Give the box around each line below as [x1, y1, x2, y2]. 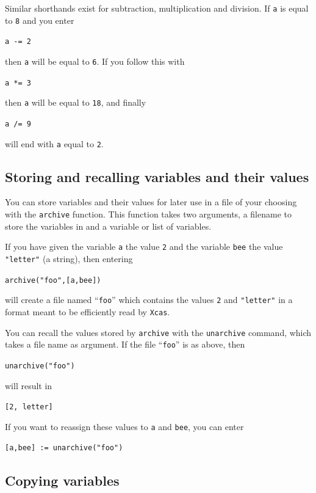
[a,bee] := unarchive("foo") [5, 444, 123, 453]
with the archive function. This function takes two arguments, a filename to [5, 208, 292, 221]
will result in [5, 379, 52, 392]
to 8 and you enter [5, 13, 74, 26]
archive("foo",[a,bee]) [5, 276, 101, 285]
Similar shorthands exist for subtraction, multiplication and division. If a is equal [5, 2, 309, 14]
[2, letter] [5, 403, 53, 412]
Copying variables [5, 470, 120, 489]
